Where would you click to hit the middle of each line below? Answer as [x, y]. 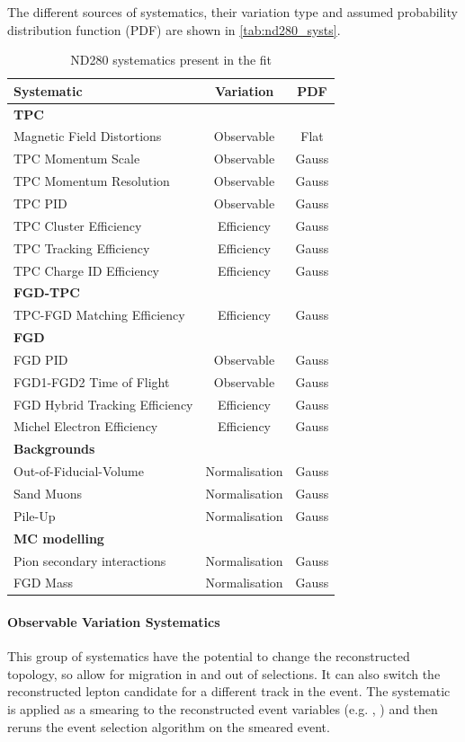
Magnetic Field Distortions [88, 136]
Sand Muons [48, 493]
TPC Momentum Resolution [92, 181]
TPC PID [40, 203]
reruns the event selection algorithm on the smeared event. [169, 726]
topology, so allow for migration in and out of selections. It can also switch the [224, 673]
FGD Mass [43, 583]
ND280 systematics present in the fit [171, 60]
